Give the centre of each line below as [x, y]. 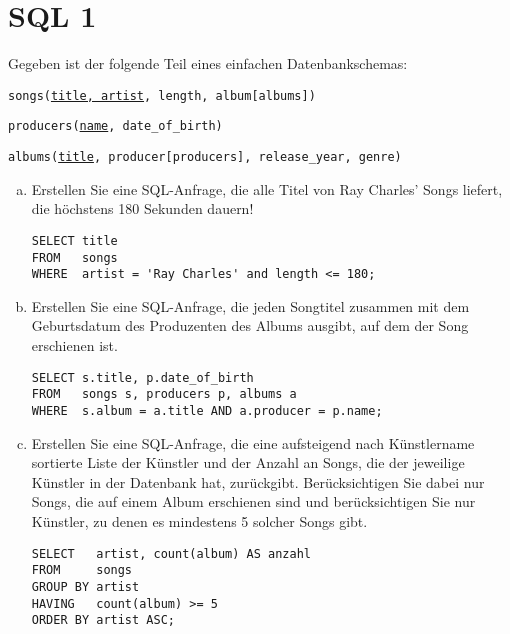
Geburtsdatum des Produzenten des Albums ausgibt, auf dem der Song [250, 325]
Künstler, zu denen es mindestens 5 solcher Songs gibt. [199, 520]
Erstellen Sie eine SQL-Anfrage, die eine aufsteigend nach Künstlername [253, 442]
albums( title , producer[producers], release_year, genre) [205, 157]
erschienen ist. [74, 345]
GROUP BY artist [85, 586]
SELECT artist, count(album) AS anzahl [171, 553]
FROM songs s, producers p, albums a [164, 394]
